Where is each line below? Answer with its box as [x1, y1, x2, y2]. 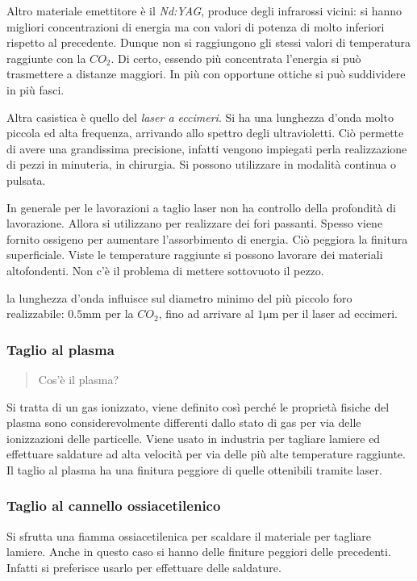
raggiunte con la [6, 49, 86, 66]
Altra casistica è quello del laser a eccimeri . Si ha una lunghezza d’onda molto [6, 108, 394, 125]
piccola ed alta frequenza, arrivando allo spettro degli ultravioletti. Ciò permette [6, 124, 404, 141]
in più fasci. [6, 81, 65, 98]
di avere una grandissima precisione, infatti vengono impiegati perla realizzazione [6, 140, 407, 157]
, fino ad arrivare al [158, 305, 254, 322]
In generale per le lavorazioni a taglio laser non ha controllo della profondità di [6, 199, 396, 215]
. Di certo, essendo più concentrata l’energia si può [111, 49, 361, 66]
